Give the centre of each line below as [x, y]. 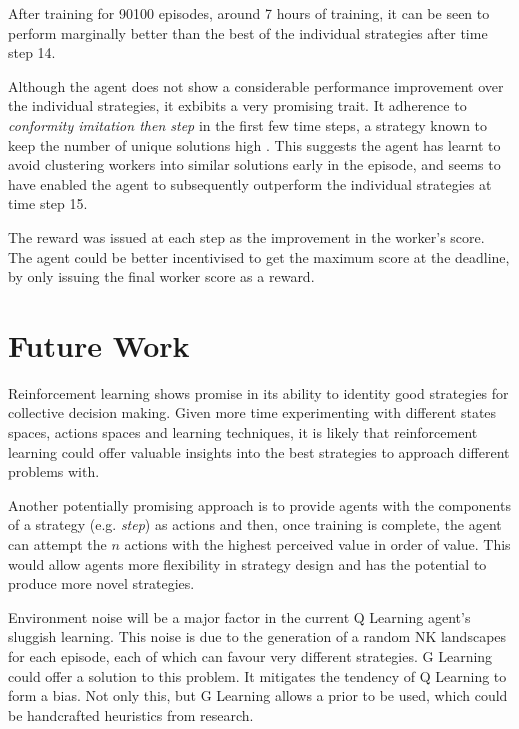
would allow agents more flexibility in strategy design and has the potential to [247, 563]
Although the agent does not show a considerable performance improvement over [256, 85]
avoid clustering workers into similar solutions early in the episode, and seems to [254, 164]
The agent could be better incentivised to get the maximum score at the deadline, [259, 256]
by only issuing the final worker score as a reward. [161, 276]
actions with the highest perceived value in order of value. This [317, 544]
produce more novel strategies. [101, 583]
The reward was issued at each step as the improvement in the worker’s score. [246, 236]
